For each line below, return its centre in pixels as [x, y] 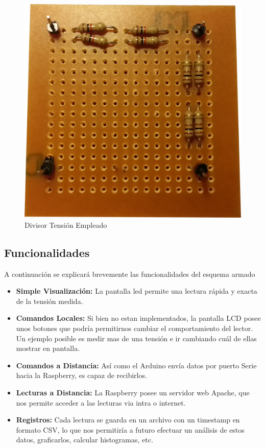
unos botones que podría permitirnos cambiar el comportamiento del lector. [135, 328]
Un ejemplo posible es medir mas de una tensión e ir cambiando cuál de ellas [136, 338]
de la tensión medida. [50, 301]
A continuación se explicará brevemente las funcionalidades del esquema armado [130, 274]
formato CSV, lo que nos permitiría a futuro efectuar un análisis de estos [130, 429]
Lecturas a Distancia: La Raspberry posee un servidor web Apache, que [133, 392]
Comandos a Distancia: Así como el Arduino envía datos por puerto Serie [136, 365]
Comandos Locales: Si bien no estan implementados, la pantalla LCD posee [138, 318]
